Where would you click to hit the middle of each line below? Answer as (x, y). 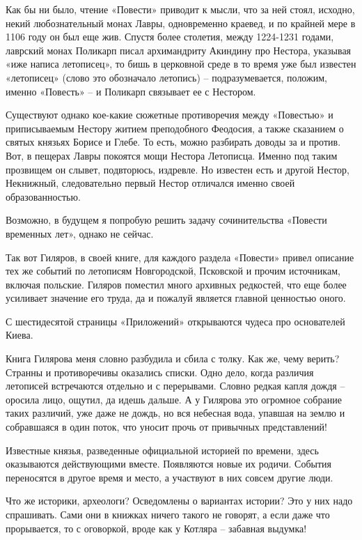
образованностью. (43, 196)
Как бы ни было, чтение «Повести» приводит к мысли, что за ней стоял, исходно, (180, 9)
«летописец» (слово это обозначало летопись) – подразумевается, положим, (166, 77)
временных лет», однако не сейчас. (80, 233)
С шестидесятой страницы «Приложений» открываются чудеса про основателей (175, 321)
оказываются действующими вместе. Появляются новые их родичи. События (168, 464)
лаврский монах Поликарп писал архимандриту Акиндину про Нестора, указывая (179, 50)
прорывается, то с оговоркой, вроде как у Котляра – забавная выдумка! (156, 528)
